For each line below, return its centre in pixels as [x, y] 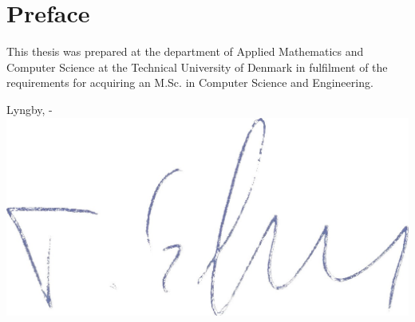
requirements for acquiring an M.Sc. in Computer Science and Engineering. [190, 82]
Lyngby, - [30, 109]
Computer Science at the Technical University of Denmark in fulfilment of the [197, 67]
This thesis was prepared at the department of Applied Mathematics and [185, 51]
